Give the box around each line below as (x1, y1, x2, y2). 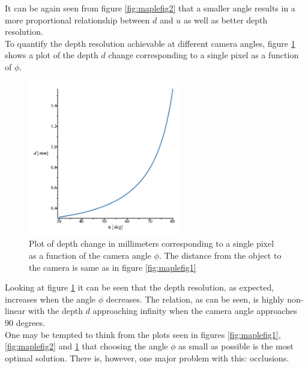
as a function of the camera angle (29, 249, 151, 261)
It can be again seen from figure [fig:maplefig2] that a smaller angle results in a (5, 2, 295, 14)
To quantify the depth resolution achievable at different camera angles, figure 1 (5, 37, 295, 49)
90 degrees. (5, 316, 45, 328)
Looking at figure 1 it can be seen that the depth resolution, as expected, (5, 281, 274, 294)
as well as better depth (183, 13, 268, 26)
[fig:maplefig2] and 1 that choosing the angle (5, 340, 168, 352)
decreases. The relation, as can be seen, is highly (106, 292, 285, 305)
